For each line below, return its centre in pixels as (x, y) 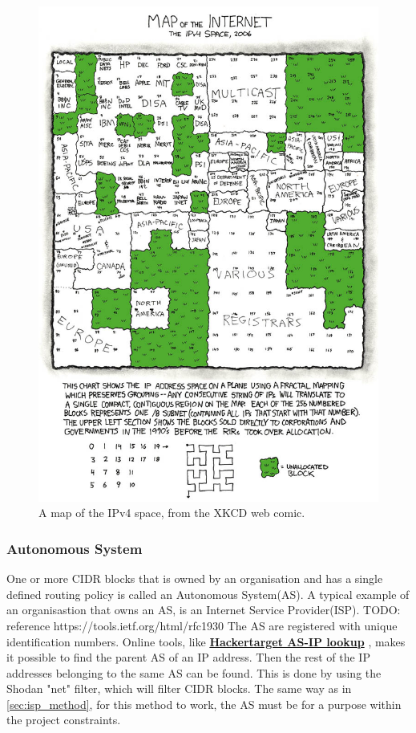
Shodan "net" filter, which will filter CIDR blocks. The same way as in (179, 688)
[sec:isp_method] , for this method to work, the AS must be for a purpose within (204, 704)
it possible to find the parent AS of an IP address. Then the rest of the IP (188, 657)
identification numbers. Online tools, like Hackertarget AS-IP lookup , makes (206, 641)
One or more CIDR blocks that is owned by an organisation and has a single (195, 578)
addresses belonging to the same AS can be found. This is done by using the (194, 672)
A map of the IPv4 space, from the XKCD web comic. (172, 513)
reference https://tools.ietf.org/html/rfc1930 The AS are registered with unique (202, 625)
